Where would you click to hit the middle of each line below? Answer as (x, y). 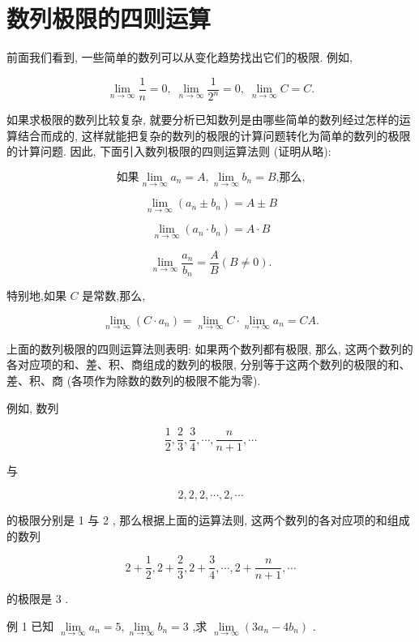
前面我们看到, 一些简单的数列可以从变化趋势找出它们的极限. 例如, (180, 57)
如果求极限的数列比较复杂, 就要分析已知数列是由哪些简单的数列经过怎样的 (203, 120)
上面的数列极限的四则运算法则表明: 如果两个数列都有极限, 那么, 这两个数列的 (210, 348)
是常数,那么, (114, 295)
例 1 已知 (30, 625)
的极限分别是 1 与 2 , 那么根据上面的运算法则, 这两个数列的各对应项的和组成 (208, 519)
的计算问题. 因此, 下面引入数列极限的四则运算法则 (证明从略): (169, 151)
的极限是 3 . (38, 599)
